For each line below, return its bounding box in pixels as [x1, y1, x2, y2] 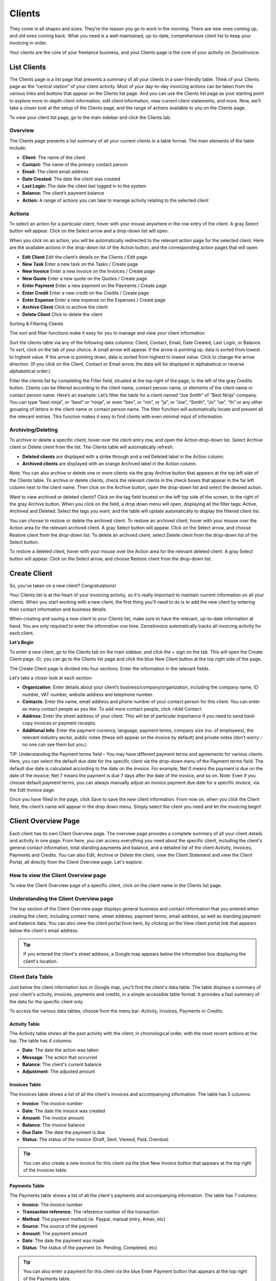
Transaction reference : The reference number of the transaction [22, 1209, 159, 1215]
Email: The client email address [22, 169, 89, 175]
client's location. [23, 958, 58, 964]
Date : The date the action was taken [22, 1047, 99, 1053]
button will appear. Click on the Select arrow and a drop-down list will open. [9, 228, 169, 234]
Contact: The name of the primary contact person [22, 161, 128, 168]
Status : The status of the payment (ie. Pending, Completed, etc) [22, 1245, 158, 1251]
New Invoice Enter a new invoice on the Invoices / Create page [22, 268, 155, 274]
